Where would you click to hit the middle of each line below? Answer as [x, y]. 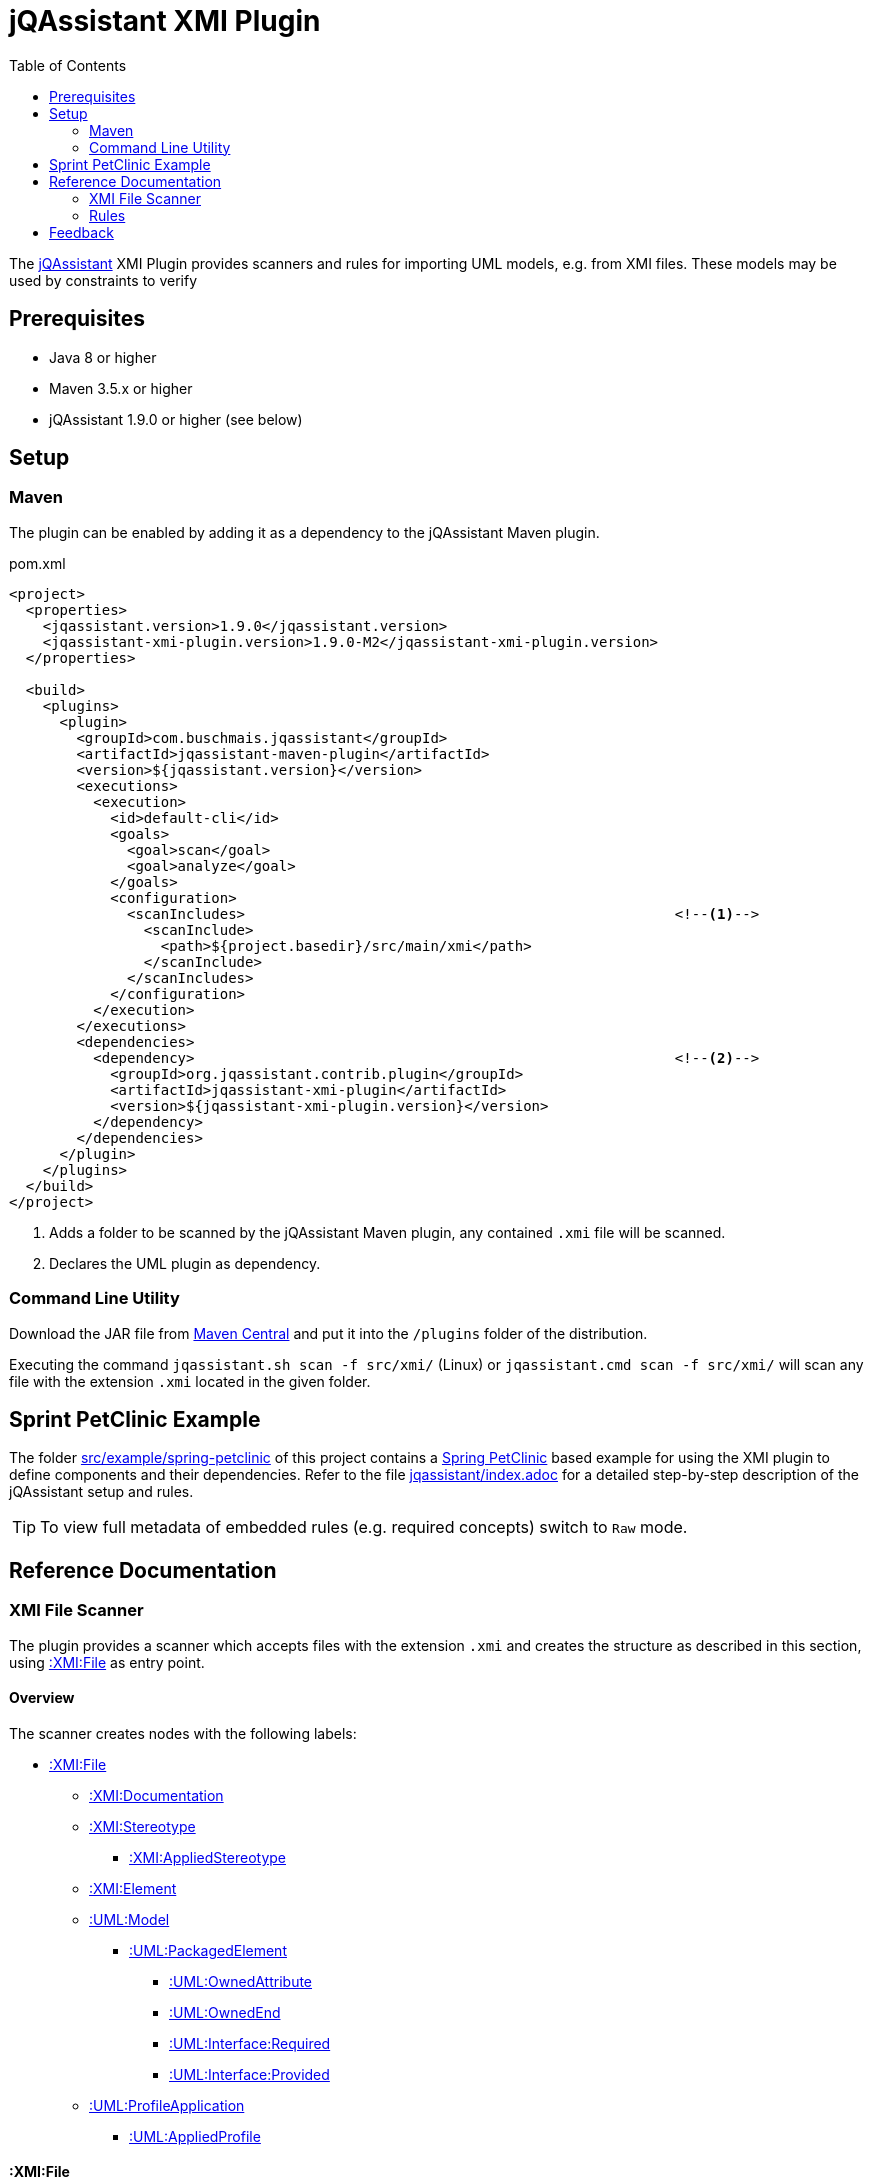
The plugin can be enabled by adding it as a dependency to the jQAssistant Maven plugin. [304, 532]
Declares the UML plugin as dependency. [185, 1263]
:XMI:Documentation [156, 1795]
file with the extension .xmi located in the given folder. [190, 1381]
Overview [42, 1698]
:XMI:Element [133, 1888]
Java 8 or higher [103, 357]
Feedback [81, 232]
